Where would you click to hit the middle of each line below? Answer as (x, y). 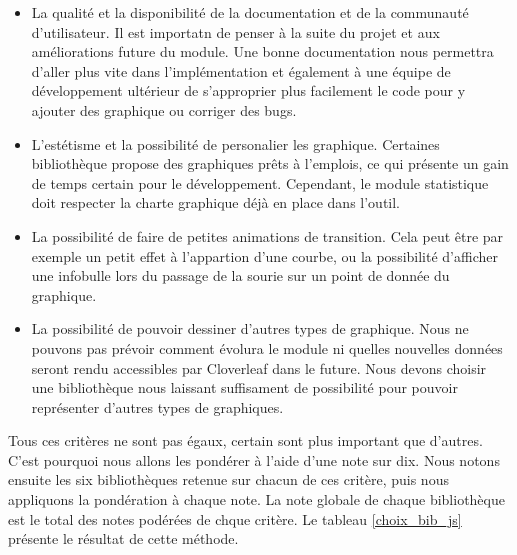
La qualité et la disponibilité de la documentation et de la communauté (250, 12)
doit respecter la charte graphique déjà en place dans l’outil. (216, 202)
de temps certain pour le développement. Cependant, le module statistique (260, 182)
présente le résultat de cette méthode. (123, 538)
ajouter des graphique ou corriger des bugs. (164, 109)
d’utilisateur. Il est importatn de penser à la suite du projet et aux (235, 31)
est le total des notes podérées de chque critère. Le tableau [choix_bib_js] (235, 518)
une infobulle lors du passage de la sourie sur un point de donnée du (240, 275)
